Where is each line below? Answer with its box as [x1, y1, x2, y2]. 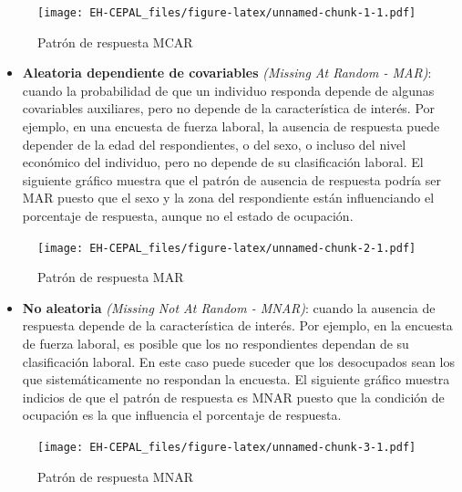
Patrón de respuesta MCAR [37, 32, 193, 51]
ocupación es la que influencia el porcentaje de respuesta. [22, 405, 342, 424]
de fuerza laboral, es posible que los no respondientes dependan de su [22, 334, 409, 353]
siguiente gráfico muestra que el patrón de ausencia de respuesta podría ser [22, 170, 441, 189]
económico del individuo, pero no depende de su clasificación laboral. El [22, 152, 424, 172]
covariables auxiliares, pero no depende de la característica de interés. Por [22, 99, 436, 118]
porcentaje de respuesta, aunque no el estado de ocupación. [22, 206, 354, 225]
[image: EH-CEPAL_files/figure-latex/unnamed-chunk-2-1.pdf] [37, 241, 416, 255]
